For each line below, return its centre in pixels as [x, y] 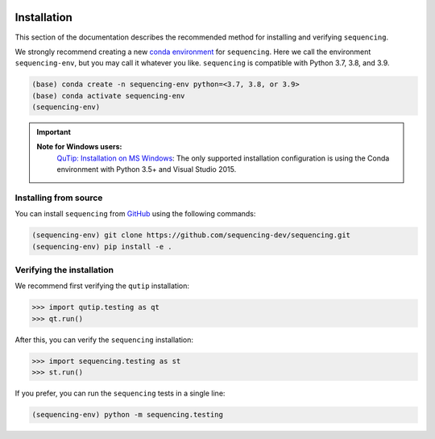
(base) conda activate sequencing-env [108, 96]
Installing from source [59, 198]
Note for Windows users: [79, 147]
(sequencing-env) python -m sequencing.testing [127, 415]
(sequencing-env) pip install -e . [102, 247]
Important [54, 132]
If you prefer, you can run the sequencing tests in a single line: [120, 393]
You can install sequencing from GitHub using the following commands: [135, 214]
